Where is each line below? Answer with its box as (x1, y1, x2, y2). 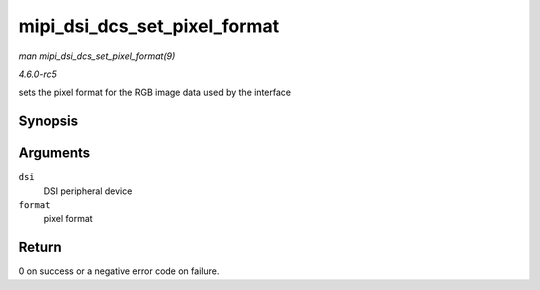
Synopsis (18, 113, 79, 130)
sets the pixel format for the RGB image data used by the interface (18, 86, 292, 99)
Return (18, 239, 62, 256)
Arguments (18, 145, 91, 162)
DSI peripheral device (43, 185, 133, 197)
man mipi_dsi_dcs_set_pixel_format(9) (18, 50, 176, 62)
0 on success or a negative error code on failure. (18, 265, 220, 277)
